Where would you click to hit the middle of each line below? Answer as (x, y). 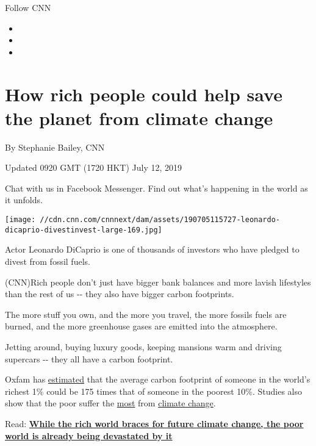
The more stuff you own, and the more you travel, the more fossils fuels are (146, 314)
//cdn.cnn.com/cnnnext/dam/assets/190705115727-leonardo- (160, 220)
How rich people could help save (144, 94)
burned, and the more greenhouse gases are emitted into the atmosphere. (141, 326)
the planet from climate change (139, 117)
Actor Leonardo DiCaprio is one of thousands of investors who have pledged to (152, 249)
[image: (20, 220)
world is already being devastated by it (89, 435)
